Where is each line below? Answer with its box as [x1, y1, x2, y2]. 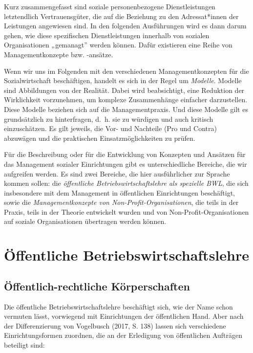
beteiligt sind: [4, 340, 45, 350]
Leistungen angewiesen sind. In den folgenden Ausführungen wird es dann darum [4, 21, 247, 31]
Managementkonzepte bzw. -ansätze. [4, 49, 113, 59]
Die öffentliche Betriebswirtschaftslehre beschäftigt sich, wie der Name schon [4, 301, 233, 311]
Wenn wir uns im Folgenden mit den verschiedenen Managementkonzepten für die [4, 66, 249, 76]
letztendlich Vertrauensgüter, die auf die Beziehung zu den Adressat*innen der [4, 11, 239, 21]
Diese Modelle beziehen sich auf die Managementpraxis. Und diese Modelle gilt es [4, 104, 248, 114]
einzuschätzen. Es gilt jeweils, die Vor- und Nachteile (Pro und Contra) [4, 123, 217, 133]
